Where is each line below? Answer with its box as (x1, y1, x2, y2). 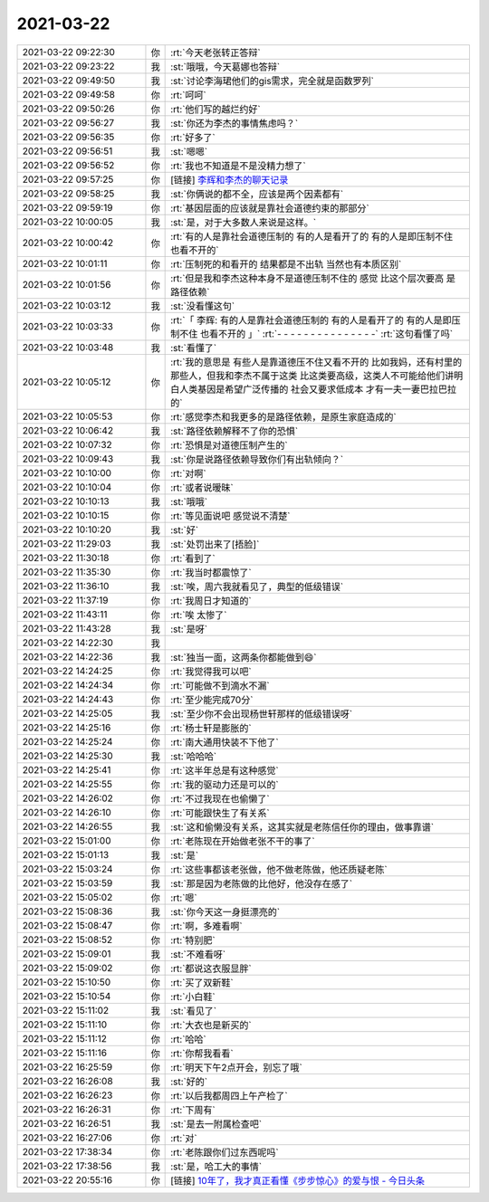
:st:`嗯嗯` (170, 145, 208, 157)
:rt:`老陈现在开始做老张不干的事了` (170, 835, 316, 847)
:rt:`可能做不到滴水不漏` (170, 679, 271, 692)
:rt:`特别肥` (170, 933, 216, 946)
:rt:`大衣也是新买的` (170, 1018, 253, 1031)
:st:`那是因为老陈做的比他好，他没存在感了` (170, 877, 353, 890)
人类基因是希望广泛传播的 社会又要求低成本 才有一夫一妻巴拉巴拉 (179, 383, 457, 396)
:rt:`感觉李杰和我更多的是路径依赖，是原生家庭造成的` (170, 410, 398, 423)
